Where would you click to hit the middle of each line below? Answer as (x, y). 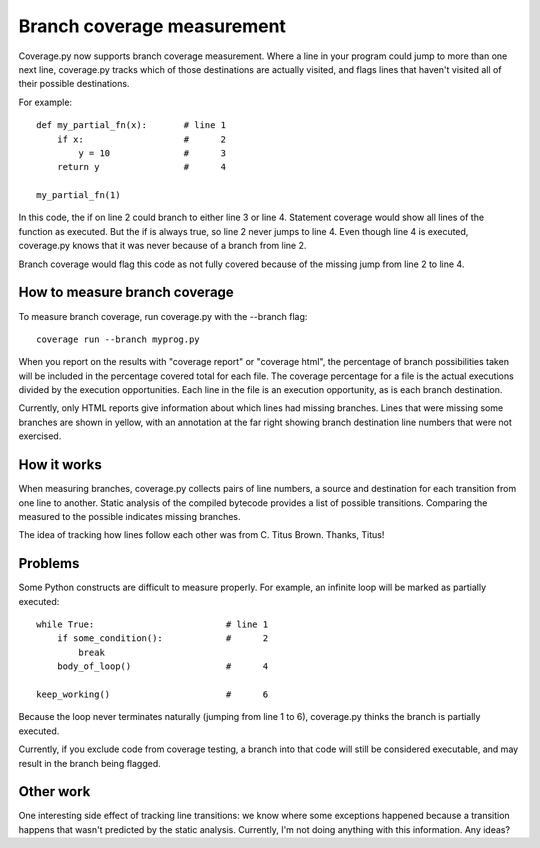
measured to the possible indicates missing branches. (129, 516)
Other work (54, 791)
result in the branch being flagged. (90, 763)
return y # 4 (141, 167)
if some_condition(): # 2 (162, 638)
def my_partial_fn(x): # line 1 (131, 125)
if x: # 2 (141, 139)
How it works (60, 465)
